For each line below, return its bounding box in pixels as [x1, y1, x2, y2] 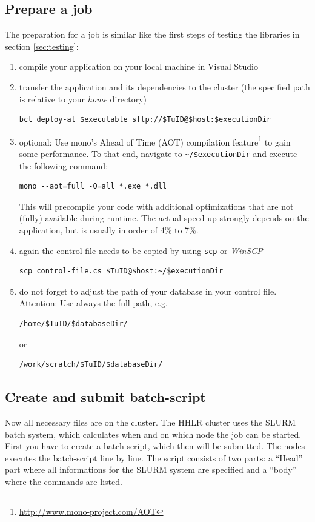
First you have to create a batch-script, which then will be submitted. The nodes [5, 440, 305, 452]
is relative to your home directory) [19, 92, 147, 105]
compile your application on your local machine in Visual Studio [19, 60, 258, 73]
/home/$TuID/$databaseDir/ [19, 320, 128, 329]
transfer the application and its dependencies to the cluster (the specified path [19, 80, 310, 93]
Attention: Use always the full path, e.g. [19, 296, 168, 309]
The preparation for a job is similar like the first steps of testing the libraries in [5, 28, 300, 41]
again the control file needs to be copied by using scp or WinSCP [19, 244, 263, 256]
